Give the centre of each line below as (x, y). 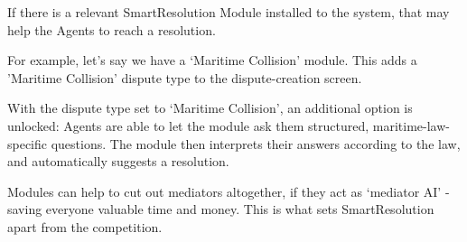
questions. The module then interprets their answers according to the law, (256, 143)
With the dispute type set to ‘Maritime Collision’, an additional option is (210, 108)
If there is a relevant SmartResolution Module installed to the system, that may (229, 12)
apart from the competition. (85, 226)
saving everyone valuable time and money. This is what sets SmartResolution (221, 209)
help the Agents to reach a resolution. (112, 29)
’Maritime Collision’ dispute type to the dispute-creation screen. (185, 77)
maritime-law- (411, 125)
